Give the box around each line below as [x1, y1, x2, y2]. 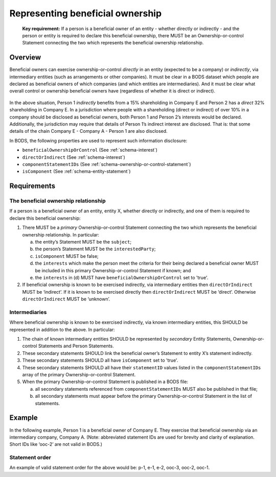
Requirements [9, 182, 56, 190]
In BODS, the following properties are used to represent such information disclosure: [9, 137, 188, 144]
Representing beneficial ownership [9, 8, 162, 19]
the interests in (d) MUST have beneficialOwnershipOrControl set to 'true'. [35, 274, 209, 280]
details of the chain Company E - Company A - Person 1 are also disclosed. [9, 128, 168, 134]
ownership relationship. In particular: [22, 231, 100, 237]
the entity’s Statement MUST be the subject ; [35, 239, 132, 245]
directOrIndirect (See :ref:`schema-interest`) [22, 154, 125, 160]
